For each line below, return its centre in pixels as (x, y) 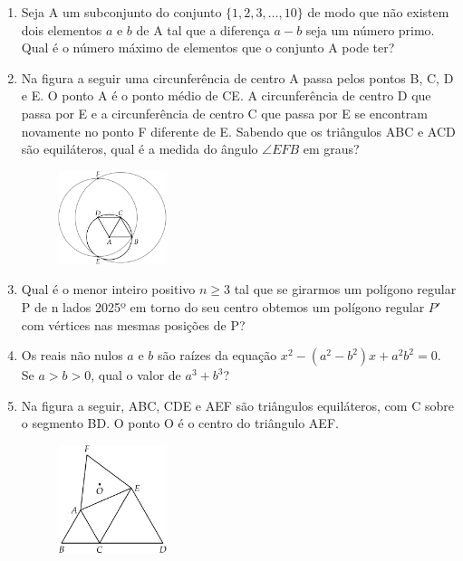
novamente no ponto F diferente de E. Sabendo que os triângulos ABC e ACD (238, 131)
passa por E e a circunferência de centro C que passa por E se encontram (224, 113)
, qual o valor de (136, 375)
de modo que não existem (378, 12)
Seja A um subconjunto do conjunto (121, 12)
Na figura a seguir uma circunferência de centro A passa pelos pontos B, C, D (237, 77)
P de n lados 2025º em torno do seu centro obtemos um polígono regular (223, 307)
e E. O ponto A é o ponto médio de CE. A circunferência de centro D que (226, 95)
